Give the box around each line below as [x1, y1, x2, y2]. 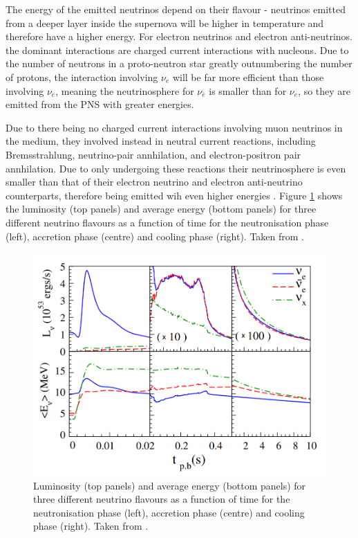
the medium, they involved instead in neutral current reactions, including [6, 134, 316, 148]
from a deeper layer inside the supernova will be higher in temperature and [6, 15, 324, 30]
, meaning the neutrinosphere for [55, 83, 194, 98]
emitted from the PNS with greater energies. [6, 97, 194, 111]
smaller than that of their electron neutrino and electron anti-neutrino [6, 174, 303, 189]
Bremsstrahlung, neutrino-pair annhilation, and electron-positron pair [6, 147, 301, 161]
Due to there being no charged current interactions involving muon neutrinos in [6, 120, 343, 134]
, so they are [298, 83, 351, 98]
